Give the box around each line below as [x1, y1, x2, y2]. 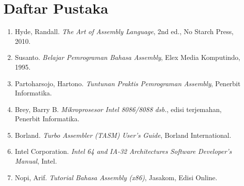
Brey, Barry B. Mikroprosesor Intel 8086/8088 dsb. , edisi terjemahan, [15, 104, 222, 114]
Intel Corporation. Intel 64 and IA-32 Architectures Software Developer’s [15, 146, 232, 156]
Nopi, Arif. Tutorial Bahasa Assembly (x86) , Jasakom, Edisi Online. [15, 172, 217, 182]
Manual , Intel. [15, 156, 57, 166]
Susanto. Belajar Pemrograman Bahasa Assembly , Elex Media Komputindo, [15, 52, 241, 62]
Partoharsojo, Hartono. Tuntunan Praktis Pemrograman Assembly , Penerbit [15, 78, 241, 88]
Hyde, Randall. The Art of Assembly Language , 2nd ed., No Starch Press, [15, 26, 234, 37]
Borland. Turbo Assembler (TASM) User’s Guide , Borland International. [15, 130, 231, 140]
